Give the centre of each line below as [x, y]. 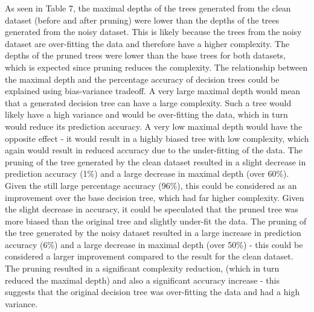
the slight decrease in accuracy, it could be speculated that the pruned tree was [152, 209]
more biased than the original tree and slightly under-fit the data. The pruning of [156, 221]
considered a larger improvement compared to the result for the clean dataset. [149, 256]
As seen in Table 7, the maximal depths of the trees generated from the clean [148, 8]
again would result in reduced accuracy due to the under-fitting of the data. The [154, 150]
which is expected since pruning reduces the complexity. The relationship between [156, 67]
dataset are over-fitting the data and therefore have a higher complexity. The [147, 43]
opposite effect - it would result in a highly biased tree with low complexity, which [157, 138]
